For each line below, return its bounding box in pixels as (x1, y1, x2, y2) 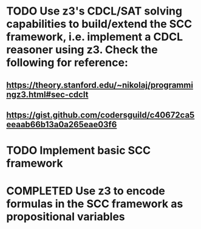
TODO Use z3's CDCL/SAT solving (6, 4, 183, 18)
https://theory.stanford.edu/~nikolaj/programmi (6, 80, 193, 90)
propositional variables (6, 210, 126, 224)
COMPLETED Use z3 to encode (6, 184, 166, 198)
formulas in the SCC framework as (6, 197, 183, 211)
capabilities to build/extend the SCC (6, 17, 192, 31)
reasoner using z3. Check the (6, 43, 158, 57)
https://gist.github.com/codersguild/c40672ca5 (6, 110, 195, 120)
